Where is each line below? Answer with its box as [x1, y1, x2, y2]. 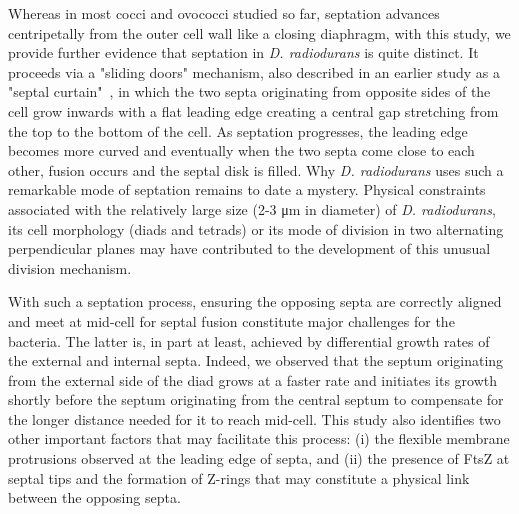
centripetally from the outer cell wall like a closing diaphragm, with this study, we [8, 22, 511, 43]
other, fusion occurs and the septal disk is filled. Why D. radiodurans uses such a [8, 159, 504, 180]
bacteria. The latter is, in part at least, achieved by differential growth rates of [8, 330, 490, 351]
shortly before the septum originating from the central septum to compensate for [8, 389, 504, 410]
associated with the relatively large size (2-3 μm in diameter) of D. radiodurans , [8, 198, 496, 219]
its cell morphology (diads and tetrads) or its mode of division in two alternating [8, 218, 504, 239]
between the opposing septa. [8, 487, 181, 508]
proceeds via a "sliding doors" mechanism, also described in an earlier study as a [8, 61, 500, 82]
